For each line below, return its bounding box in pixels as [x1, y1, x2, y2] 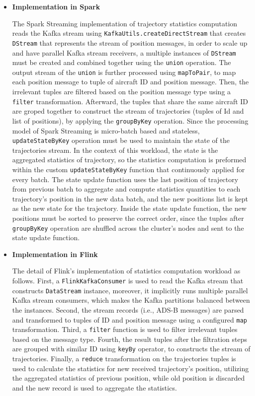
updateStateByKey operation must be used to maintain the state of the [12, 135, 230, 145]
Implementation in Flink [12, 249, 98, 259]
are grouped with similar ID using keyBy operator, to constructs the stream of [12, 343, 251, 354]
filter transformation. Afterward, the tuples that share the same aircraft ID [12, 96, 249, 106]
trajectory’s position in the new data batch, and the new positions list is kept [12, 193, 249, 203]
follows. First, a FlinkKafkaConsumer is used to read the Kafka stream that [12, 275, 244, 286]
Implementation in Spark [12, 1, 100, 11]
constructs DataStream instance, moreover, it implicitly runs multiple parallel [12, 285, 248, 295]
